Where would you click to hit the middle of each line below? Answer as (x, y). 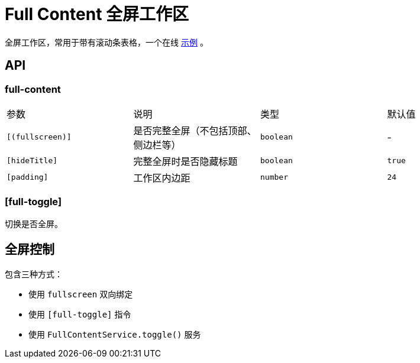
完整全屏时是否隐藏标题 (185, 161)
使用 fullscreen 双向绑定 (81, 294)
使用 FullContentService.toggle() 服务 (115, 334)
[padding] (28, 177)
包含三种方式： (34, 274)
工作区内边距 (162, 178)
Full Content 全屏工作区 (97, 14)
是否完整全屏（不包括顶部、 (195, 130)
